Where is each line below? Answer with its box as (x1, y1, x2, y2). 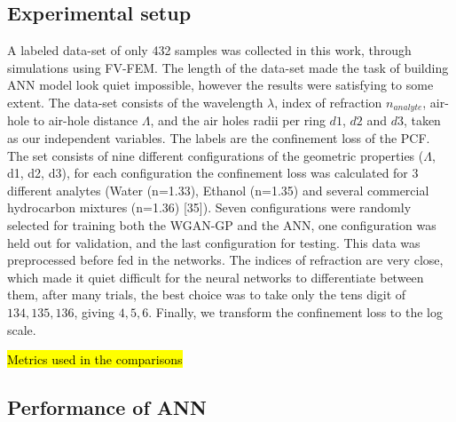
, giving (74, 302, 114, 321)
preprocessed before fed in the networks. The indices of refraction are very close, (7, 251, 444, 269)
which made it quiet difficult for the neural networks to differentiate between (7, 267, 424, 286)
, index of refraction (274, 92, 382, 111)
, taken (403, 111, 441, 130)
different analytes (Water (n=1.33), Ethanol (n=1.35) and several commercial (7, 180, 429, 199)
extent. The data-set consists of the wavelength (7, 92, 263, 111)
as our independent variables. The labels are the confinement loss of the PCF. (7, 129, 430, 147)
